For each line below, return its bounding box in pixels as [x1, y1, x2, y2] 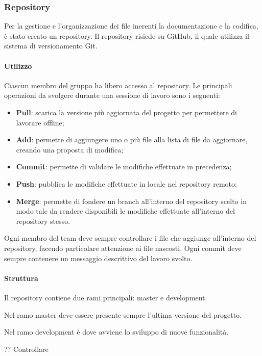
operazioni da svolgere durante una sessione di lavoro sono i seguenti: [4, 90, 220, 100]
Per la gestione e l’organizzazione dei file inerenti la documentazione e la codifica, [4, 20, 258, 31]
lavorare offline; [16, 117, 64, 128]
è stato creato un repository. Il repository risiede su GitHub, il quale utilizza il [4, 30, 249, 41]
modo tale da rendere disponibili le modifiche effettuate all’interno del [16, 206, 235, 216]
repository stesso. [16, 215, 70, 226]
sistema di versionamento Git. [4, 40, 98, 51]
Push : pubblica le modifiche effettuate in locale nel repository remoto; [16, 178, 237, 189]
